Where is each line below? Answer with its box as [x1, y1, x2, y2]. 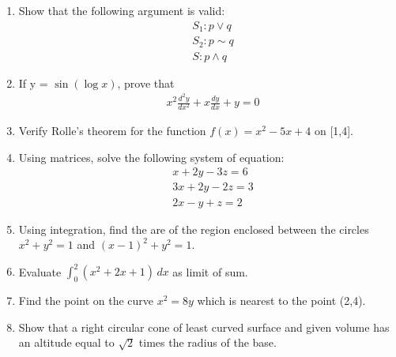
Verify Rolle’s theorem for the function [18, 122, 206, 139]
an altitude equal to [18, 334, 115, 351]
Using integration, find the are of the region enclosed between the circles [18, 220, 369, 237]
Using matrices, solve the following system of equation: [18, 148, 285, 165]
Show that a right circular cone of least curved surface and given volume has [18, 318, 390, 335]
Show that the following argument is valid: [18, 2, 225, 18]
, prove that [117, 74, 175, 91]
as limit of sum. [172, 263, 248, 280]
